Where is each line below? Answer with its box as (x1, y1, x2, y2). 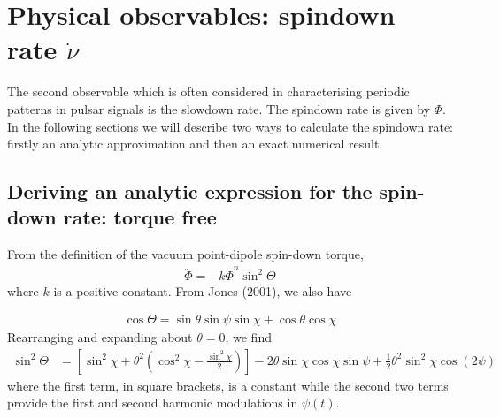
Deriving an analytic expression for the (7, 178, 373, 205)
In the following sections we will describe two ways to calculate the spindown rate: (7, 117, 454, 135)
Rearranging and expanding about (7, 328, 193, 346)
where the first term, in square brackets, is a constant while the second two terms (7, 376, 449, 394)
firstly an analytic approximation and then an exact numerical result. (7, 134, 383, 153)
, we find (225, 328, 272, 346)
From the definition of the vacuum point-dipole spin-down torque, (7, 245, 364, 263)
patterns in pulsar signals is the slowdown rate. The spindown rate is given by (7, 99, 430, 118)
